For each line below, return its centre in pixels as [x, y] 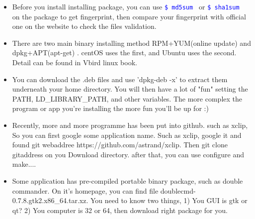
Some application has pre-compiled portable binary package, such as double [127, 180]
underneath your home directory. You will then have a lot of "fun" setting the [130, 89]
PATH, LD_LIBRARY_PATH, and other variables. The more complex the [127, 98]
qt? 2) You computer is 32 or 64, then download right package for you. [120, 210]
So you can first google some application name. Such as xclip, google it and [127, 135]
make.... [24, 164]
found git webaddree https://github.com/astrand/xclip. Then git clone [120, 145]
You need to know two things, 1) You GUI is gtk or [169, 200]
